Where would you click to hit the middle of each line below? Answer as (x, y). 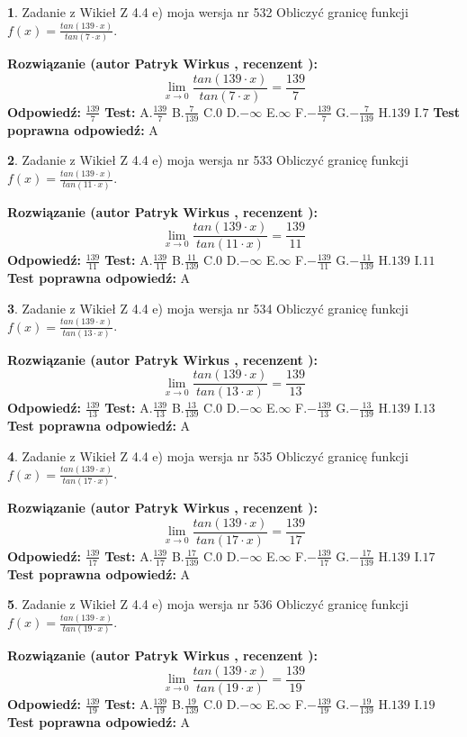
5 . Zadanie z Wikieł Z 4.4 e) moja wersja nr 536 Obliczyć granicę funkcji (208, 604)
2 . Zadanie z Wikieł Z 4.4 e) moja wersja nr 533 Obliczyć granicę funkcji (208, 160)
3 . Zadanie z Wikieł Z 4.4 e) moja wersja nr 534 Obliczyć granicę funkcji (208, 308)
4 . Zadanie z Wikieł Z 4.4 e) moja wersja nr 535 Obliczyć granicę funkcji (208, 455)
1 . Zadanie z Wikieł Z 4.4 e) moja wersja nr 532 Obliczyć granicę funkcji (208, 12)
